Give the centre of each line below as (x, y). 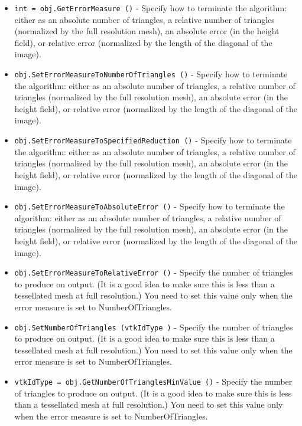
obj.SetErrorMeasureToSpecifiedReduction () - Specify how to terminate (153, 140)
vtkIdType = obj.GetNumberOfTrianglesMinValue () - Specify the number (153, 381)
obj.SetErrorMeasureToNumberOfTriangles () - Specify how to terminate (151, 74)
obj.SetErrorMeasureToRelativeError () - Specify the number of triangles (154, 272)
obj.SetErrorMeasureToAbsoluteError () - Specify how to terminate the (150, 206)
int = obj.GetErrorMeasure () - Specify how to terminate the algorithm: (151, 8)
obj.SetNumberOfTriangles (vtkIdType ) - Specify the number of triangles (154, 327)
